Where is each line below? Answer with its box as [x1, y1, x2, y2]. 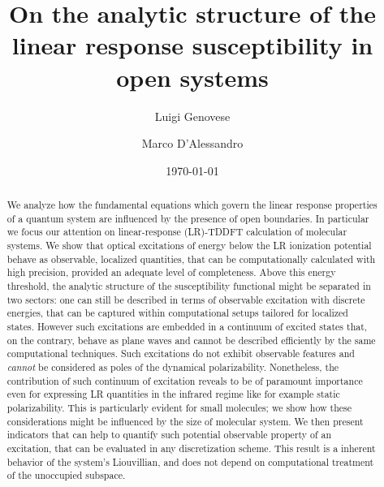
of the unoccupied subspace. [6, 468, 126, 482]
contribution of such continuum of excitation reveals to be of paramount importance [6, 373, 363, 387]
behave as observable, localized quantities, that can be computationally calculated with [6, 252, 376, 265]
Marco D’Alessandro [141, 135, 244, 152]
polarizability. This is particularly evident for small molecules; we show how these [6, 400, 352, 414]
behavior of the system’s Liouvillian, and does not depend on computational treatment [6, 455, 374, 468]
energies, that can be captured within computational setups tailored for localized [6, 306, 348, 320]
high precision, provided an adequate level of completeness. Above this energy [6, 265, 336, 279]
